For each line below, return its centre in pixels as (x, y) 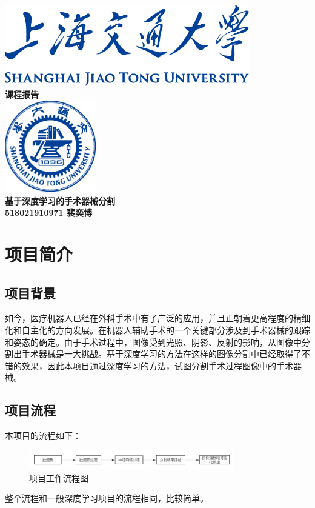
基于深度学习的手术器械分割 (60, 200)
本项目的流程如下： (43, 436)
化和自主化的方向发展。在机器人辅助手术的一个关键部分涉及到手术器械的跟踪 (157, 330)
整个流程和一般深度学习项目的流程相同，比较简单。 (107, 498)
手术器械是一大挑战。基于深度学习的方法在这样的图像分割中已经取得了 (161, 354)
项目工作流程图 (59, 477)
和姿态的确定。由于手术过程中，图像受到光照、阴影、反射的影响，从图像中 (153, 342)
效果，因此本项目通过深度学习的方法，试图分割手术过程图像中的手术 (157, 365)
